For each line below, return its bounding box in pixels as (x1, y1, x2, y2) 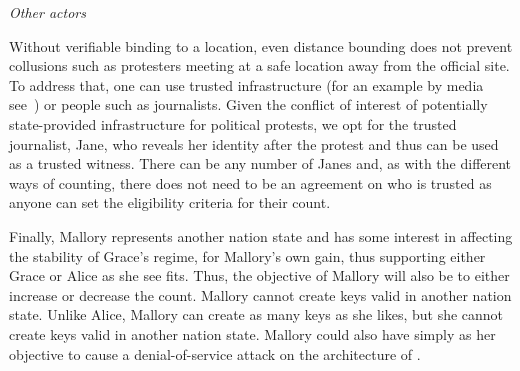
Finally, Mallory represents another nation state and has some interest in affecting (9, 225, 513, 246)
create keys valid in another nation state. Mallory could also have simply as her (9, 323, 496, 344)
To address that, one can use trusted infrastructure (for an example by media (9, 74, 484, 95)
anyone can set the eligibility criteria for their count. (9, 192, 331, 213)
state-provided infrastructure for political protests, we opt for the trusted (9, 113, 457, 134)
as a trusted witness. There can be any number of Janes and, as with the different (9, 153, 512, 174)
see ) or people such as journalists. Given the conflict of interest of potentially (9, 94, 488, 115)
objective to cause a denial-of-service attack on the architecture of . (9, 343, 421, 364)
